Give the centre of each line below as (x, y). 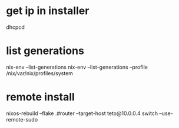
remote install (40, 97)
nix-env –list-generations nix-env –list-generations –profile (77, 67)
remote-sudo (22, 119)
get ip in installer (48, 11)
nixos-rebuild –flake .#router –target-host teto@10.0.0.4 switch (82, 113)
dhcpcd (15, 27)
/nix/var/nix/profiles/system (40, 73)
